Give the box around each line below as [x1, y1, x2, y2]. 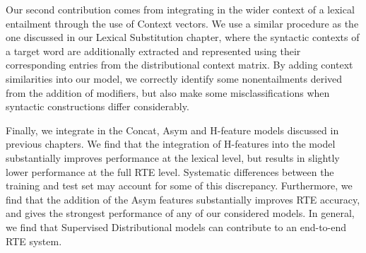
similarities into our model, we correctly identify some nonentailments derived [6, 71, 343, 86]
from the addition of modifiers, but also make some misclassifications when [6, 85, 330, 100]
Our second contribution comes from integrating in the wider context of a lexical [6, 2, 355, 16]
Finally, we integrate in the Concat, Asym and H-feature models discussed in [6, 122, 339, 137]
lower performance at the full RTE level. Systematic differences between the [6, 164, 334, 179]
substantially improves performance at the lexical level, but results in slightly [6, 150, 340, 165]
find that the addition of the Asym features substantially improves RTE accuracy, [6, 192, 360, 206]
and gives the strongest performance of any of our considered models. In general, [6, 206, 355, 220]
